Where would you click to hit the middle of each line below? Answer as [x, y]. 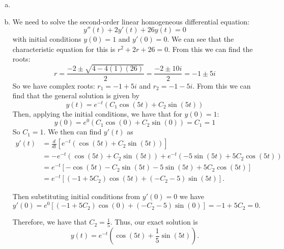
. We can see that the [201, 39]
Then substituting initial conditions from [76, 196]
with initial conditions [47, 39]
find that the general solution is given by [76, 95]
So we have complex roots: [54, 85]
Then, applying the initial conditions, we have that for [97, 113]
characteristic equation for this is [64, 49]
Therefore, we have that [50, 222]
